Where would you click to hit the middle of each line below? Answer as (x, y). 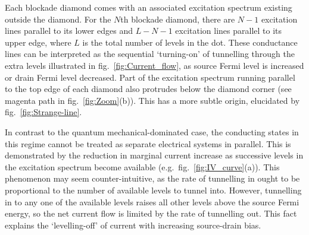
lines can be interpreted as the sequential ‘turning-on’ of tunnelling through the (150, 54)
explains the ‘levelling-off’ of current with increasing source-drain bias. (133, 225)
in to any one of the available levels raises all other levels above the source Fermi (152, 201)
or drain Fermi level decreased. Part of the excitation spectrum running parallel (150, 77)
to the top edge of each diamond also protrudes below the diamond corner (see (148, 89)
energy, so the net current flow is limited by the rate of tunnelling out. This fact (151, 213)
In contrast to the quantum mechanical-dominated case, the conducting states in (152, 131)
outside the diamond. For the (58, 19)
